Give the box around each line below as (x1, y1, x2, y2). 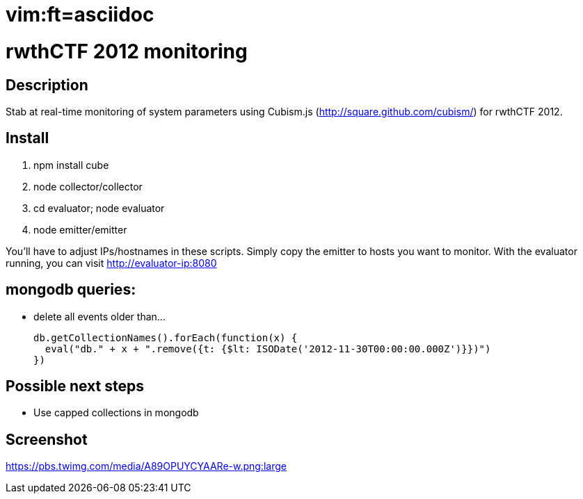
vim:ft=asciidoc (6, 3, 154, 26)
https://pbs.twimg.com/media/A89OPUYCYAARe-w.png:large (6, 460, 287, 473)
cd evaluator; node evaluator (33, 202, 165, 214)
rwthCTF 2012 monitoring (6, 39, 248, 63)
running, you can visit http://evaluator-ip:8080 (6, 256, 217, 269)
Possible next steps (6, 377, 144, 395)
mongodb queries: (6, 281, 136, 299)
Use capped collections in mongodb (33, 407, 199, 419)
